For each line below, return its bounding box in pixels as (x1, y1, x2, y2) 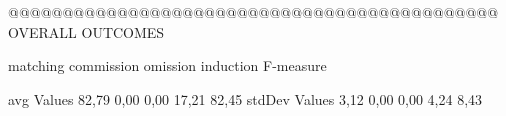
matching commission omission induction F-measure (8, 55, 327, 76)
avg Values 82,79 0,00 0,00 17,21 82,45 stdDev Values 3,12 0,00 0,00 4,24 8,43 (8, 88, 483, 109)
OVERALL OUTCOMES (8, 21, 165, 42)
